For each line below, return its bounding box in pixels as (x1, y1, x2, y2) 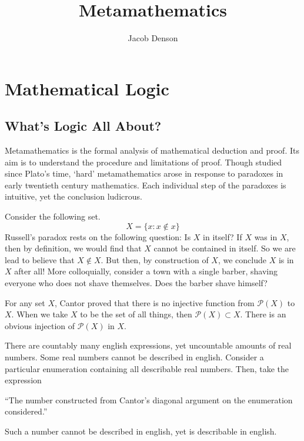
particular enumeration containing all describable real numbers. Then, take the (5, 362, 289, 374)
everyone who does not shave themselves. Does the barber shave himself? (5, 277, 268, 289)
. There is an (240, 308, 286, 320)
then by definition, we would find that (5, 242, 142, 254)
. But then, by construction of (101, 253, 209, 266)
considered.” (5, 405, 48, 417)
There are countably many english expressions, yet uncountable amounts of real (5, 339, 292, 352)
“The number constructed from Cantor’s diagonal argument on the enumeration (5, 393, 293, 406)
